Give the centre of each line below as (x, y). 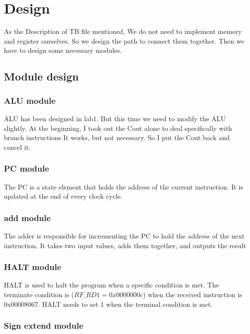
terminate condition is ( (39, 294)
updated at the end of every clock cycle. (63, 196)
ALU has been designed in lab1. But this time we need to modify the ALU (115, 118)
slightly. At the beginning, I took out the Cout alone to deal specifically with (118, 128)
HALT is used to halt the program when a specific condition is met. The (111, 285)
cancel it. (17, 147)
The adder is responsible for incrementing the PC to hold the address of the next (124, 235)
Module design (41, 76)
